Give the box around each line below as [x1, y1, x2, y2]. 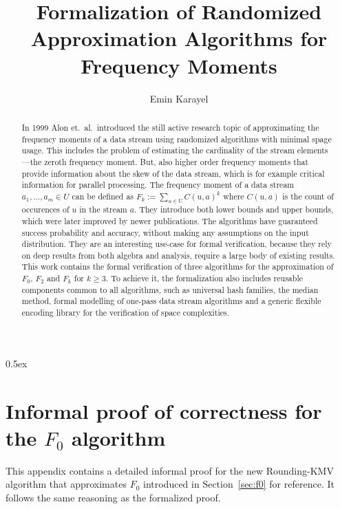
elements [297, 144, 328, 156]
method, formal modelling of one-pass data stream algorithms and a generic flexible [21, 295, 321, 307]
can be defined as [72, 190, 134, 202]
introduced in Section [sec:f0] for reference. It [142, 477, 334, 491]
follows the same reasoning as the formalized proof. [6, 490, 221, 504]
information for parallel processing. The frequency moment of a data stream [21, 179, 295, 191]
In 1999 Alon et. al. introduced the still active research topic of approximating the [21, 121, 319, 133]
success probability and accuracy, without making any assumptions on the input [21, 226, 309, 238]
